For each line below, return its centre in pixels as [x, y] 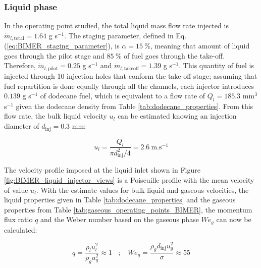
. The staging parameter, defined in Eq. [125, 35]
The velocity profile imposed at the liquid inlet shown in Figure [102, 170]
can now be [234, 219]
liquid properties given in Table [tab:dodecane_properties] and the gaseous [120, 200]
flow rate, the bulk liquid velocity [56, 116]
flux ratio [18, 219]
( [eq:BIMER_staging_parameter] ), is [62, 46]
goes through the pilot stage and [54, 55]
